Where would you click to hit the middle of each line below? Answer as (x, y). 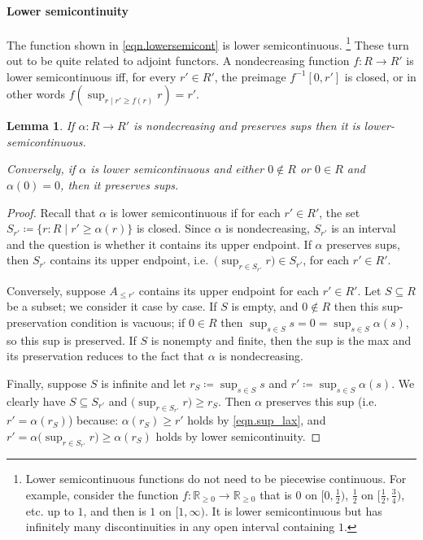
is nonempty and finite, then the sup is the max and (281, 340)
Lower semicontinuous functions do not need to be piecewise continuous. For (216, 479)
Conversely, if (41, 169)
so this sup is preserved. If (72, 340)
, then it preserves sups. (120, 185)
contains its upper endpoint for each (229, 290)
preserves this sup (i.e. (321, 401)
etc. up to (50, 510)
